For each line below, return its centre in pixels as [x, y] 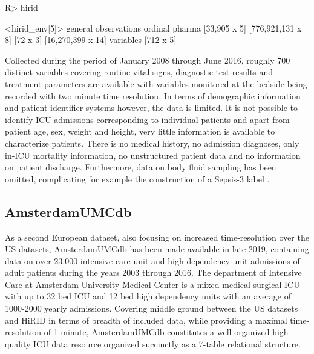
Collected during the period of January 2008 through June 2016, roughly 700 [148, 60]
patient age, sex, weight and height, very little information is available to [140, 131]
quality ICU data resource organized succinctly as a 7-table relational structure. [153, 343]
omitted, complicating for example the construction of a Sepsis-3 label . [137, 179]
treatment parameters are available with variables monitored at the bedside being [156, 83]
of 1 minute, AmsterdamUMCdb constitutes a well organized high [166, 332]
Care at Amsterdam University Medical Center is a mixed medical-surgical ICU [152, 284]
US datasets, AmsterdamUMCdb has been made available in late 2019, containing [157, 249]
